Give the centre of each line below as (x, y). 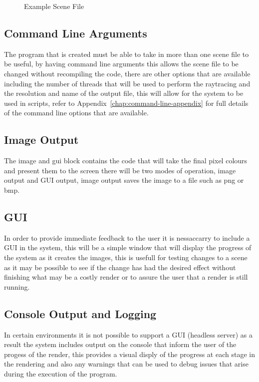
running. (17, 286)
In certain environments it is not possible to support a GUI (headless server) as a (128, 334)
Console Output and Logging (80, 313)
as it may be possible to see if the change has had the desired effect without (120, 267)
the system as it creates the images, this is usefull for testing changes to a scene (126, 257)
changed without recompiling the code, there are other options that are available (127, 73)
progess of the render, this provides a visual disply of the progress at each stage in (129, 354)
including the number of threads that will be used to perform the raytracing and (127, 83)
